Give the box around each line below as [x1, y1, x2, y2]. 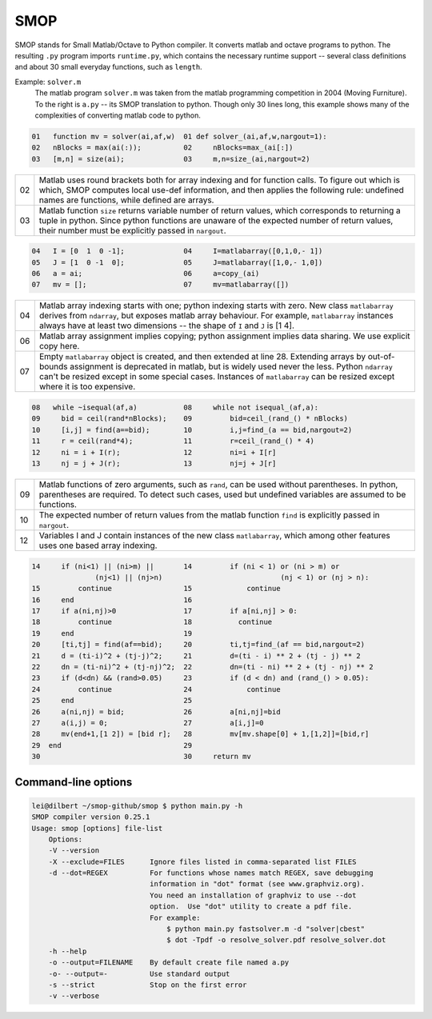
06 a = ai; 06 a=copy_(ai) [31, 269, 260, 278]
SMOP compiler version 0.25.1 [31, 813, 150, 821]
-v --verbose [48, 992, 100, 1001]
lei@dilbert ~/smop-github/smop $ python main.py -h [31, 801, 243, 810]
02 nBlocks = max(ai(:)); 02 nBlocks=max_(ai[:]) [31, 143, 294, 152]
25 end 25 [31, 696, 192, 705]
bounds [38, 361, 68, 372]
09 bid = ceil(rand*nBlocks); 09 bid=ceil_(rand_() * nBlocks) [31, 414, 348, 423]
